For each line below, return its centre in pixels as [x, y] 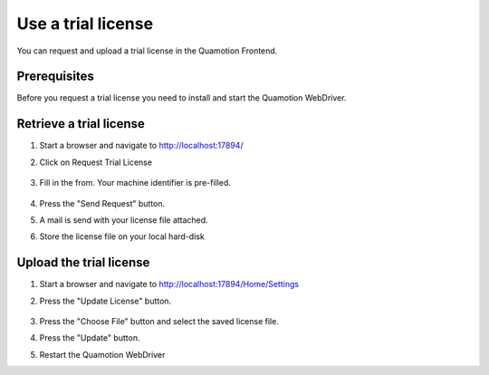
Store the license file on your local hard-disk [122, 236]
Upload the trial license [83, 263]
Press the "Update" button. [90, 338]
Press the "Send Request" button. [102, 203]
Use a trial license [85, 24]
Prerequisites [55, 77]
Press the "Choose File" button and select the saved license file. [159, 321]
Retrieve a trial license [81, 124]
